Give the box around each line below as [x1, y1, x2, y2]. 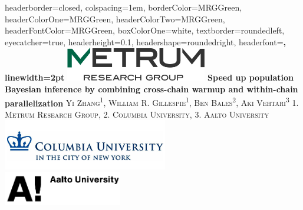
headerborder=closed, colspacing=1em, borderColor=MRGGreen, [5, 1, 242, 13]
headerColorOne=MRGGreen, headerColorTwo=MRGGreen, [5, 12, 225, 25]
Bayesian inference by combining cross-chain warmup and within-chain [5, 82, 298, 95]
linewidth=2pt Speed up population [5, 71, 294, 84]
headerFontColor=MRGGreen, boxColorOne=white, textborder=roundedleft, [5, 24, 285, 36]
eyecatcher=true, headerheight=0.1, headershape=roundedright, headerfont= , [5, 35, 286, 48]
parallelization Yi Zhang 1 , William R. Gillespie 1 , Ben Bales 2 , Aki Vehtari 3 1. [5, 95, 299, 109]
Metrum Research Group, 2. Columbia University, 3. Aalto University [5, 108, 269, 120]
